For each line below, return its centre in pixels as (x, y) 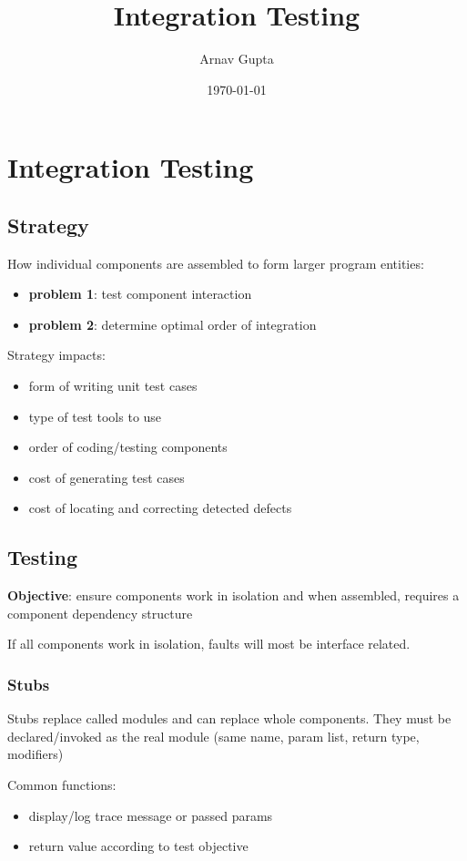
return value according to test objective (138, 846)
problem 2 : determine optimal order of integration (173, 324)
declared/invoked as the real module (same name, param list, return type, (213, 736)
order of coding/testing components (128, 447)
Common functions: (62, 785)
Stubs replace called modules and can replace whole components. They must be (229, 718)
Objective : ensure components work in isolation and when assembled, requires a (233, 595)
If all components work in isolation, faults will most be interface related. (209, 644)
